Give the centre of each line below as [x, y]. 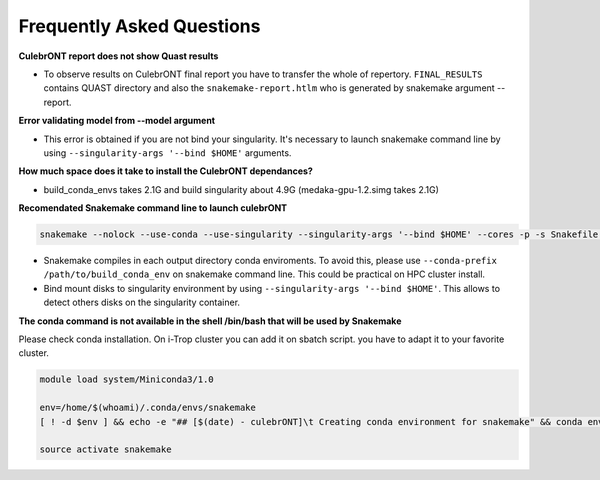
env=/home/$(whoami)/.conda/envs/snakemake [148, 408]
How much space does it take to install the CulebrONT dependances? [166, 171]
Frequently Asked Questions [139, 26]
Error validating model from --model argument [116, 121]
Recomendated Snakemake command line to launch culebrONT [153, 208]
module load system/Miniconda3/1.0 [126, 379]
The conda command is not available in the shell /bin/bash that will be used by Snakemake [210, 321]
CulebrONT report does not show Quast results [118, 56]
